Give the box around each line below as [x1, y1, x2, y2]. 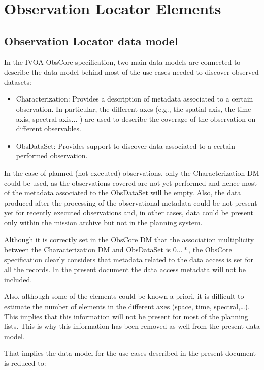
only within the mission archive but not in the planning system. [4, 217, 203, 227]
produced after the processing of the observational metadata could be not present [4, 197, 257, 208]
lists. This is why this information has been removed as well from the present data [4, 321, 260, 331]
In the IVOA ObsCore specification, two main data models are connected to [4, 56, 241, 67]
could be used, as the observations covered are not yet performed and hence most [4, 177, 257, 188]
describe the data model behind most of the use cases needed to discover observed [4, 66, 259, 77]
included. [4, 274, 32, 284]
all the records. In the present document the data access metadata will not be [4, 264, 246, 275]
